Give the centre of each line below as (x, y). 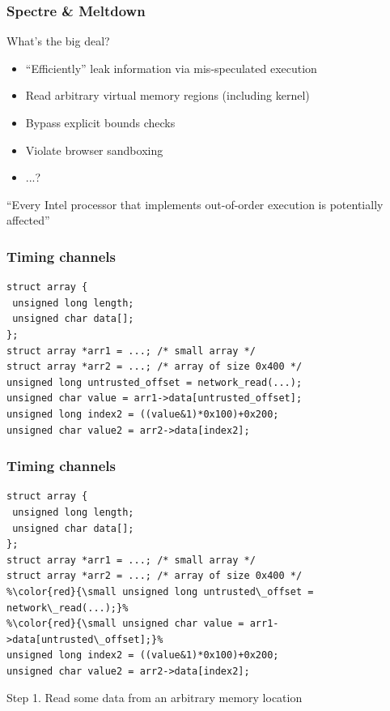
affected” (28, 220)
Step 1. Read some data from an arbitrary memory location (155, 698)
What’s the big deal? (58, 41)
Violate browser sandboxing (94, 150)
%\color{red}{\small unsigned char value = (125, 624)
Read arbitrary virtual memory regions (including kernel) (167, 95)
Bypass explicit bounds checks (100, 122)
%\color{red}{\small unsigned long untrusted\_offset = (160, 591)
